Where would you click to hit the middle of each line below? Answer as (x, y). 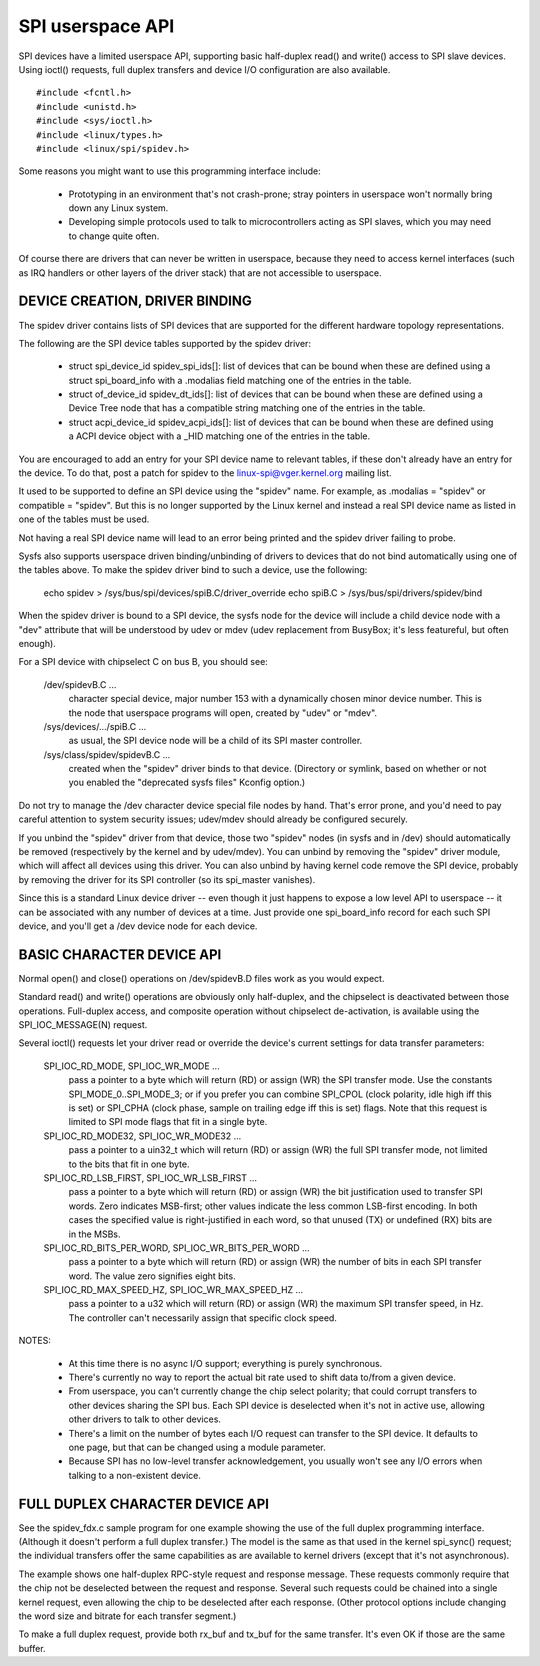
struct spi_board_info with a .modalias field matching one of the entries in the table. (240, 380)
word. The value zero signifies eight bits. (152, 1276)
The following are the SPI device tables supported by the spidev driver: (165, 343)
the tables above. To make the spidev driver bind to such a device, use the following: (193, 570)
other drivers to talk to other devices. (145, 1419)
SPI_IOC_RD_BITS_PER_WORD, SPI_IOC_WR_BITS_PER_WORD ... (176, 1247)
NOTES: (35, 1341)
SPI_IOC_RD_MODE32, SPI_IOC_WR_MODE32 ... (142, 1136)
